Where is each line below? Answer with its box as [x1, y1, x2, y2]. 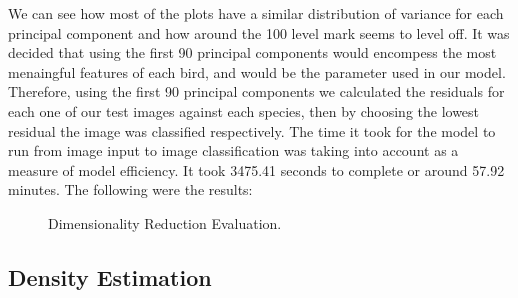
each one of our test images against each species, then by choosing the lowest [8, 100, 480, 121]
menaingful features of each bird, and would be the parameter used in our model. [8, 61, 506, 82]
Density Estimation [8, 261, 212, 292]
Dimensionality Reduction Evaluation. [48, 212, 282, 233]
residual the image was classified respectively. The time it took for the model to [8, 120, 496, 141]
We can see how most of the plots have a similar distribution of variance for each [8, 3, 504, 23]
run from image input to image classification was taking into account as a [8, 140, 459, 161]
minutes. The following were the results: [8, 179, 253, 200]
